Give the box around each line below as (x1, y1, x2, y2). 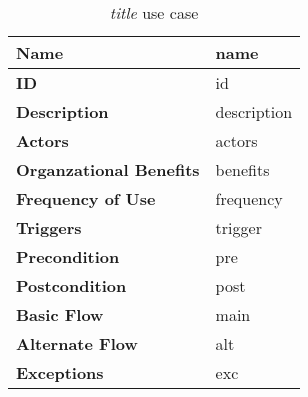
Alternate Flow (16, 332, 138, 355)
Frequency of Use (16, 187, 156, 210)
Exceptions (16, 361, 104, 384)
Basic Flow (16, 303, 104, 326)
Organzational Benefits (16, 158, 200, 181)
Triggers (16, 216, 82, 239)
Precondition (16, 245, 120, 268)
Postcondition (16, 274, 127, 297)
